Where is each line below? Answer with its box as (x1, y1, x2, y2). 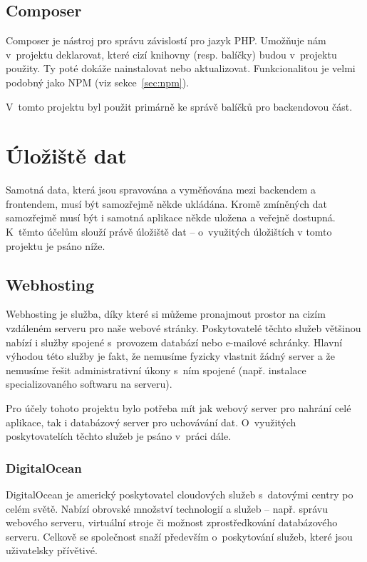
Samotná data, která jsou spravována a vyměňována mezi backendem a (6, 182, 316, 197)
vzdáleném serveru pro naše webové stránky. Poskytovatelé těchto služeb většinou (6, 321, 361, 336)
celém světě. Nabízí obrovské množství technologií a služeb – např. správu (6, 501, 328, 516)
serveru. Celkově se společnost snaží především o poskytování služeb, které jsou (6, 528, 353, 543)
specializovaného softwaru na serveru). (6, 376, 172, 391)
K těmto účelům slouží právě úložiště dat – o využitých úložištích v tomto (6, 224, 332, 239)
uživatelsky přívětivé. (6, 543, 98, 558)
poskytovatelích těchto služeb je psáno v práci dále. (6, 428, 232, 443)
